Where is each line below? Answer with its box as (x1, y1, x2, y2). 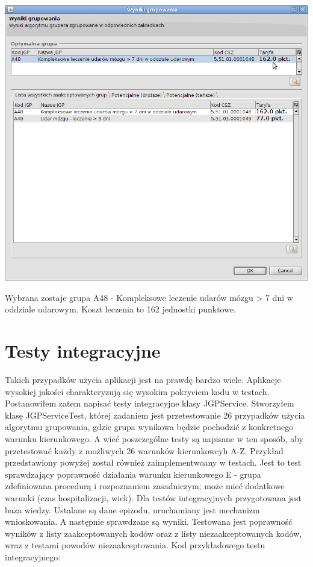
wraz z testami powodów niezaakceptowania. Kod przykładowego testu (5, 539, 265, 551)
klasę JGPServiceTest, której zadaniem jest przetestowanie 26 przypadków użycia (5, 408, 305, 421)
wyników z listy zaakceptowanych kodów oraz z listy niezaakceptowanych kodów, (5, 527, 302, 539)
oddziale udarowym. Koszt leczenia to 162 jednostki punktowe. (5, 303, 237, 315)
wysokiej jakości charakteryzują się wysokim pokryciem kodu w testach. (5, 385, 270, 398)
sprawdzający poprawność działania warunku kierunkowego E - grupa (5, 467, 261, 480)
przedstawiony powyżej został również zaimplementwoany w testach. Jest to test (5, 456, 302, 469)
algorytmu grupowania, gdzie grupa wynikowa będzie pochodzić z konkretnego (5, 420, 294, 433)
